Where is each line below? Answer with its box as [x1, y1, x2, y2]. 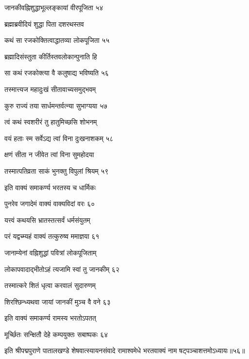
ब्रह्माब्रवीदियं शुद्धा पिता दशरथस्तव [4, 18, 84, 29]
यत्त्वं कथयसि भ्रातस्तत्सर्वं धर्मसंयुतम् [4, 215, 90, 225]
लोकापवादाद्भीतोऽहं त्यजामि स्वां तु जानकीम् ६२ [4, 264, 120, 274]
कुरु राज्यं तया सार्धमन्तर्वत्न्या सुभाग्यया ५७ [4, 100, 108, 110]
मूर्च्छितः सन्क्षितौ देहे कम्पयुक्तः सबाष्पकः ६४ [4, 329, 108, 339]
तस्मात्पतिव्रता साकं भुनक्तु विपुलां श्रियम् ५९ [4, 165, 109, 176]
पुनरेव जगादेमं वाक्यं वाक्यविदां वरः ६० [4, 198, 95, 209]
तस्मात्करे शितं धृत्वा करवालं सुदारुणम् [4, 280, 96, 290]
